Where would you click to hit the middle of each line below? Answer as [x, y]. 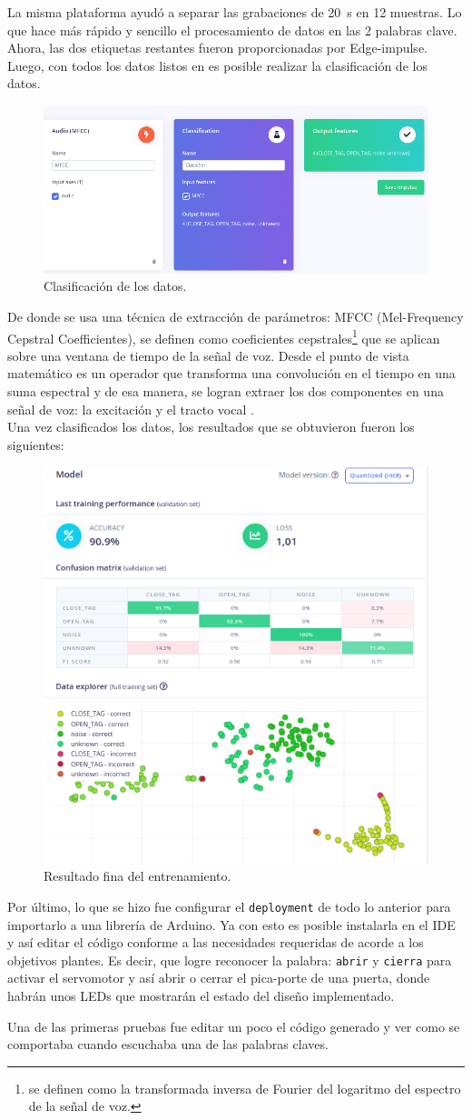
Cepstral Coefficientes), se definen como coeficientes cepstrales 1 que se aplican [224, 336]
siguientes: [36, 444]
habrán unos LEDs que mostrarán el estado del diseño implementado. [201, 995]
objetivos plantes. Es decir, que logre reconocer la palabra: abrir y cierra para [230, 960]
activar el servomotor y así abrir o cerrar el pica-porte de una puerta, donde [219, 978]
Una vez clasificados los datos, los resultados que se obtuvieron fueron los [211, 427]
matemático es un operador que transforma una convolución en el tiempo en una [231, 373]
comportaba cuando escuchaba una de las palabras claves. [168, 1044]
